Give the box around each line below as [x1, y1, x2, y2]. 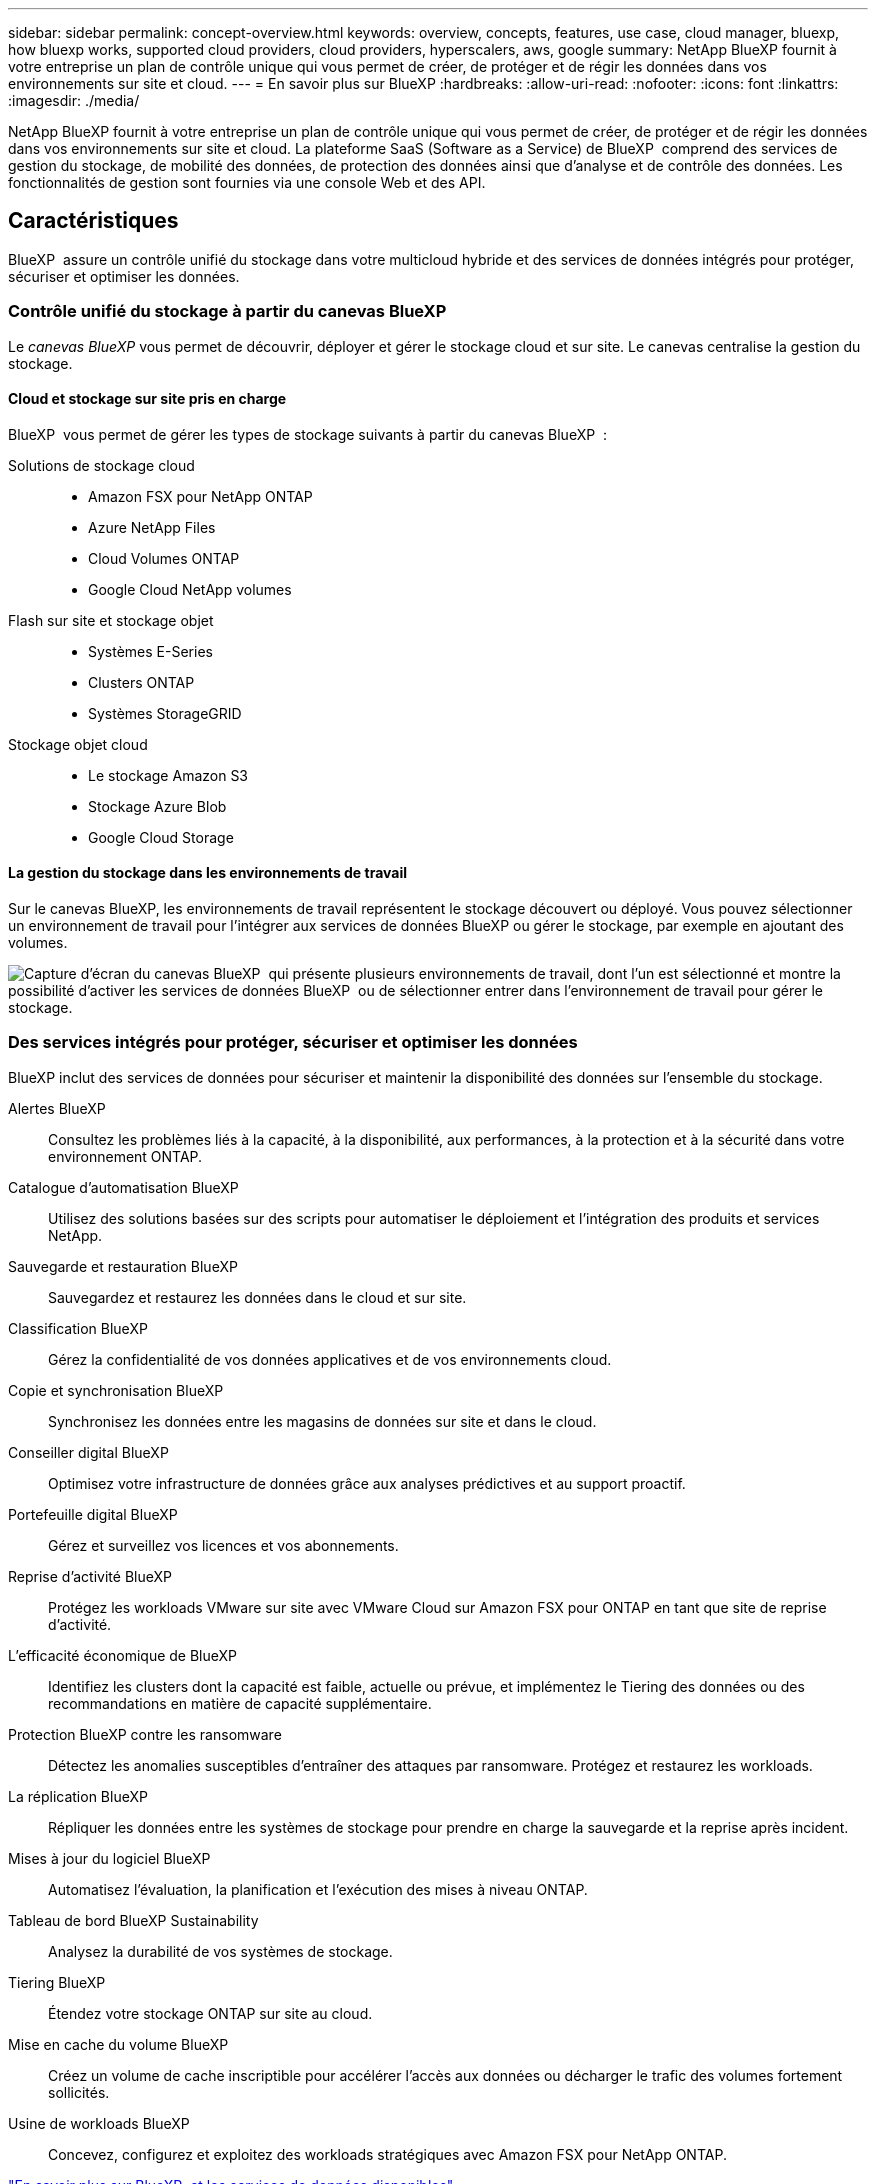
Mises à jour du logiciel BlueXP [8, 1849, 211, 1867]
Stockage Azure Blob [88, 797, 227, 815]
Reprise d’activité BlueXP [8, 1567, 172, 1585]
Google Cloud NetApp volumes [88, 580, 292, 598]
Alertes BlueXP [8, 1099, 106, 1117]
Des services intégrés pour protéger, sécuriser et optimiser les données [8, 1032, 578, 1053]
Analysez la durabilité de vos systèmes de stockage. [48, 1942, 393, 1960]
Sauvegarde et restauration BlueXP [8, 1257, 238, 1275]
